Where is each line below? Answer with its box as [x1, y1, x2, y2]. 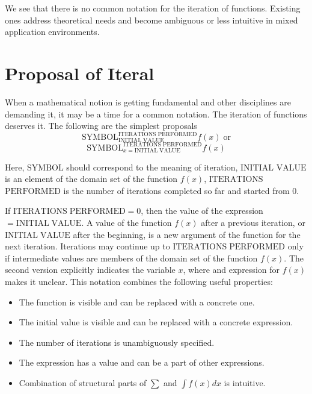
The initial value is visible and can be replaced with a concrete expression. [19, 316, 293, 328]
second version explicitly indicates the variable [5, 263, 176, 276]
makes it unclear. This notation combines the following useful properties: [5, 275, 273, 288]
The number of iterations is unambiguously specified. [19, 336, 215, 348]
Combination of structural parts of [19, 377, 147, 389]
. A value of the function [81, 216, 172, 229]
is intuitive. [224, 377, 266, 389]
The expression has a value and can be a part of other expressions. [19, 356, 265, 369]
